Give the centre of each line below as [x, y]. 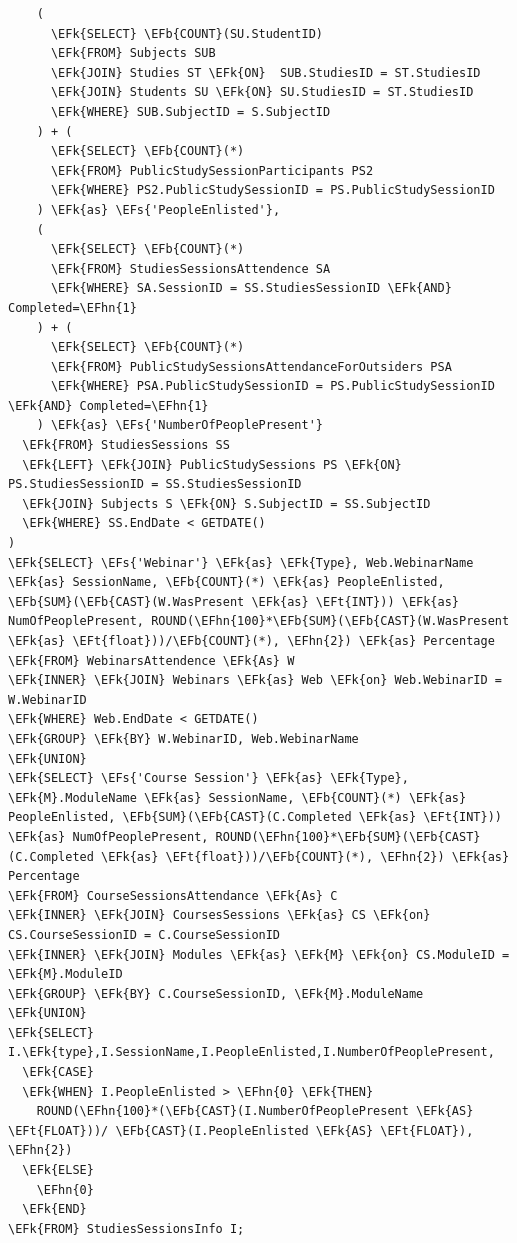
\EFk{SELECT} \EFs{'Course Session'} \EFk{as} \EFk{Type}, [208, 778]
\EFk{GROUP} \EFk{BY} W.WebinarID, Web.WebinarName [183, 738]
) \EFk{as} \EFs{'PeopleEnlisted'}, [158, 209]
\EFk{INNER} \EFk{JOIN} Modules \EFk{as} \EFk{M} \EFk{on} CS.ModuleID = [259, 954]
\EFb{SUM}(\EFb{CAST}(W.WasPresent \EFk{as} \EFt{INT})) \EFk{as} [234, 601]
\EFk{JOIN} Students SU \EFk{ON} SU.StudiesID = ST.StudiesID [262, 92]
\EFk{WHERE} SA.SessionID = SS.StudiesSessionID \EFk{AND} [251, 288]
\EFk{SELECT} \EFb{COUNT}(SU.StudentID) [186, 33]
